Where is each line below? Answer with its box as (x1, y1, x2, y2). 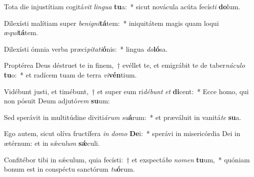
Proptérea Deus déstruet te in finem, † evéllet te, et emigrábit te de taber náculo (4, 60, 245, 70)
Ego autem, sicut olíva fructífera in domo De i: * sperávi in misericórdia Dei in (4, 128, 240, 138)
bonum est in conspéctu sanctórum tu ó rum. (4, 164, 135, 174)
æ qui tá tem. (4, 27, 38, 38)
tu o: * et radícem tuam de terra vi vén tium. (4, 69, 137, 79)
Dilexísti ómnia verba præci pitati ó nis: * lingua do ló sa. (4, 43, 168, 54)
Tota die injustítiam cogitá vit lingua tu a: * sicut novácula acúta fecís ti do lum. (4, 1, 240, 11)
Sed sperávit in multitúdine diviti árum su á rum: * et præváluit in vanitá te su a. (4, 112, 241, 122)
